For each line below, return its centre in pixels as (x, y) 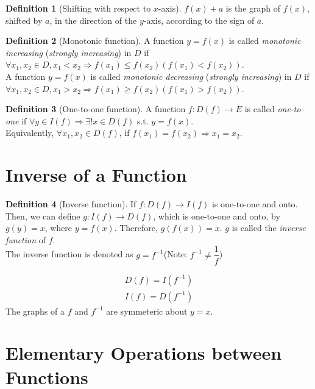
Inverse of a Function (96, 175)
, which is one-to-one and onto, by (217, 216)
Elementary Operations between (144, 353)
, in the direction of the (93, 20)
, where (58, 228)
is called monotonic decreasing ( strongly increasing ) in (191, 76)
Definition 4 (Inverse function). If (71, 204)
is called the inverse (269, 228)
